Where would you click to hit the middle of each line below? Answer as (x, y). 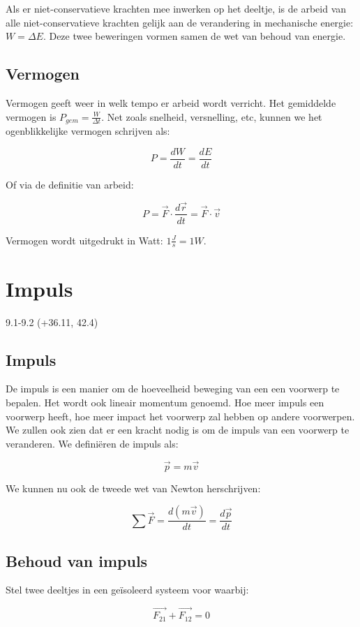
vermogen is (31, 116)
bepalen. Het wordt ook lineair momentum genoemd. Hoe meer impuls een (165, 402)
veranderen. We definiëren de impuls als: (92, 443)
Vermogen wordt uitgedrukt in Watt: (84, 240)
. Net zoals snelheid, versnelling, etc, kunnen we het (212, 116)
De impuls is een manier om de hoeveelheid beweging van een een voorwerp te (173, 389)
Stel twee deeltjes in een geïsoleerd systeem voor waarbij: (127, 590)
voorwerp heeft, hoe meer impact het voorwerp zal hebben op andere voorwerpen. (180, 416)
